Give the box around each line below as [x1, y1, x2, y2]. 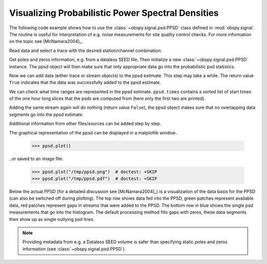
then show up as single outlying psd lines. [9, 216, 95, 222]
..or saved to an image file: [9, 156, 64, 162]
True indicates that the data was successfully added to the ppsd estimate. [9, 80, 161, 86]
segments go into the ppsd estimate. [9, 111, 84, 117]
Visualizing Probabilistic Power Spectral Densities [9, 7, 219, 18]
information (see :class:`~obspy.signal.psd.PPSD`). [22, 246, 126, 252]
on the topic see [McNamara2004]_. [9, 39, 84, 44]
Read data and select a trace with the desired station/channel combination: [9, 47, 162, 53]
